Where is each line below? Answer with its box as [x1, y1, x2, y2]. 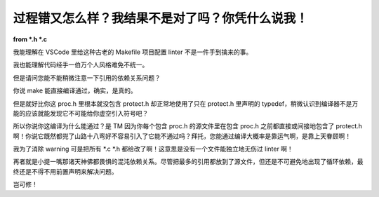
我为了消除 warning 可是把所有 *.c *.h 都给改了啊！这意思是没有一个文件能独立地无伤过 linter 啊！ [13, 144, 294, 154]
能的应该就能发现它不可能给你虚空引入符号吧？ [13, 109, 149, 117]
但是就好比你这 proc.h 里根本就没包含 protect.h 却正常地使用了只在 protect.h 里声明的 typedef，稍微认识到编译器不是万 [13, 99, 359, 108]
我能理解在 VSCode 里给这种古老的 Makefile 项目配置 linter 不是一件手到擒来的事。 [13, 48, 253, 56]
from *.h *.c [13, 35, 48, 43]
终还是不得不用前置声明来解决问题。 [13, 167, 118, 175]
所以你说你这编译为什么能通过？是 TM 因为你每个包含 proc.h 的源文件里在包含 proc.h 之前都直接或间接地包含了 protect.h [13, 122, 363, 130]
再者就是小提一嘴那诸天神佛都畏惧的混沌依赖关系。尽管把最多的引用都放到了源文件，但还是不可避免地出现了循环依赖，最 [13, 158, 364, 166]
